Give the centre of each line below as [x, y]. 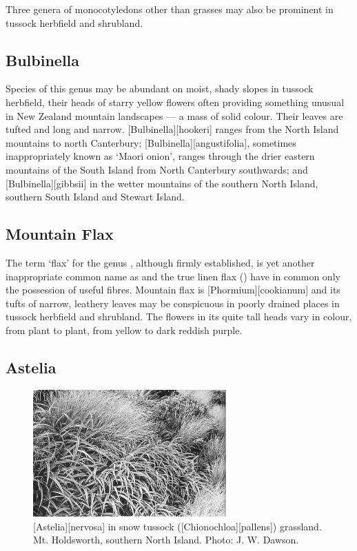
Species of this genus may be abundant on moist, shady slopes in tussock [160, 89]
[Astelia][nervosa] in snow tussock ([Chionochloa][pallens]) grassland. [177, 526]
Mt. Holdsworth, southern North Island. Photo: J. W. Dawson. [166, 540]
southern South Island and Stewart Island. [95, 197]
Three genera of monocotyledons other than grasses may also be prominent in [170, 9]
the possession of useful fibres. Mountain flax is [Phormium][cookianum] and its [173, 290]
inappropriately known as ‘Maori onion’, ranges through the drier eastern [160, 156]
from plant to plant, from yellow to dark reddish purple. [124, 330]
